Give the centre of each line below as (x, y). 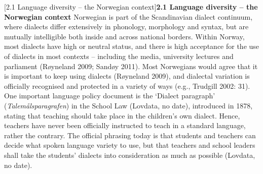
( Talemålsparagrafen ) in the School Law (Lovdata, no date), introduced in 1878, (128, 105)
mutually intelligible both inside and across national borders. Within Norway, (124, 36)
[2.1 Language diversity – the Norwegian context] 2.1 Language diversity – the (131, 7)
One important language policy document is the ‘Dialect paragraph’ (110, 96)
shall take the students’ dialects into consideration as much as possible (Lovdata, (130, 155)
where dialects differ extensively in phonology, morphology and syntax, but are (126, 26)
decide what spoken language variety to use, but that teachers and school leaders (130, 145)
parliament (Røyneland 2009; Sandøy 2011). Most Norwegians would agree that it (131, 66)
